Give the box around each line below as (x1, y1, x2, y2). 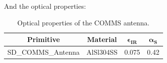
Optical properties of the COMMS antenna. (17, 17, 150, 27)
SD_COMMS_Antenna (7, 47, 80, 57)
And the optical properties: (4, 1, 86, 11)
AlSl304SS (86, 47, 118, 57)
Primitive (27, 34, 60, 44)
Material (87, 34, 117, 44)
